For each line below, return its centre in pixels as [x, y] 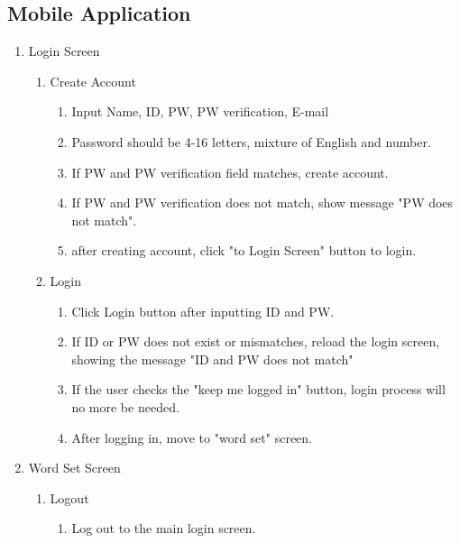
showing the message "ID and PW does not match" [212, 359]
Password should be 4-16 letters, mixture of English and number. [251, 141]
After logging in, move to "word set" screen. [192, 437]
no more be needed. [125, 406]
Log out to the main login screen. [164, 528]
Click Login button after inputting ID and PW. [203, 311]
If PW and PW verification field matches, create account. [230, 172]
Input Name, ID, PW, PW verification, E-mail [200, 111]
